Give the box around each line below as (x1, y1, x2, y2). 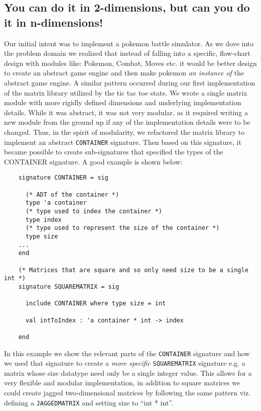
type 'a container (25, 199, 87, 207)
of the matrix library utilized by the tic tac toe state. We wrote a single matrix (4, 87, 247, 98)
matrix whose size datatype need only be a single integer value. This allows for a (4, 367, 252, 378)
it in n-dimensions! (4, 14, 103, 30)
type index (25, 216, 62, 223)
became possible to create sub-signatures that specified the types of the (4, 146, 223, 157)
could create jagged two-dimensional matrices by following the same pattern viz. (4, 387, 251, 397)
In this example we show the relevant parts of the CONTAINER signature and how (4, 348, 250, 358)
